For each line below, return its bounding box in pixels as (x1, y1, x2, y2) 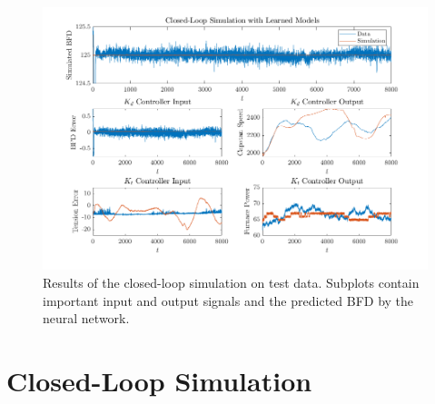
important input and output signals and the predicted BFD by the (43, 291, 414, 310)
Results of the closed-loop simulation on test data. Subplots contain (43, 273, 420, 292)
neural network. (43, 309, 130, 328)
